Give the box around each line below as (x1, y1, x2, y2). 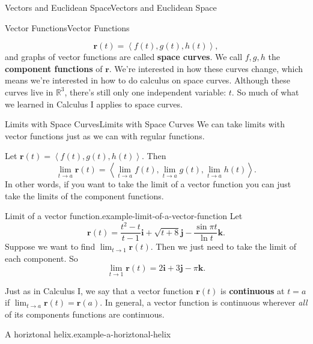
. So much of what (231, 85, 299, 98)
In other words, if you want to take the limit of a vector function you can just (5, 177, 291, 190)
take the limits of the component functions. (5, 189, 164, 202)
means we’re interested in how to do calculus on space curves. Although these (5, 74, 290, 86)
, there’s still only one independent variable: (64, 85, 226, 98)
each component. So (5, 252, 78, 264)
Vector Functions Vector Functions (5, 21, 130, 34)
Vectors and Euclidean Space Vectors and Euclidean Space (5, 1, 217, 13)
